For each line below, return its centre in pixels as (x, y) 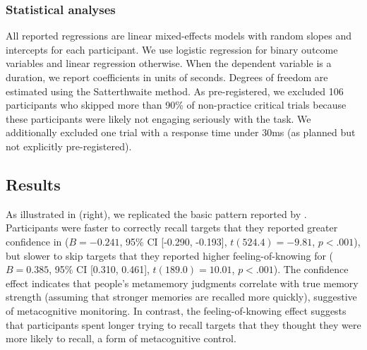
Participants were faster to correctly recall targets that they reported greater (172, 228)
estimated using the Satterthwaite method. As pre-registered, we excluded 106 (175, 91)
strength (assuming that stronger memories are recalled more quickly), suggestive (181, 297)
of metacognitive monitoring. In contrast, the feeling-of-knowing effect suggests (176, 310)
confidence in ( (37, 241)
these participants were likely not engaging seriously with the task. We (158, 118)
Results (33, 184)
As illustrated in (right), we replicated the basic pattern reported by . (156, 213)
